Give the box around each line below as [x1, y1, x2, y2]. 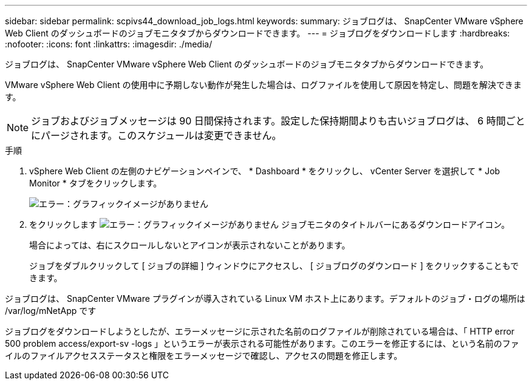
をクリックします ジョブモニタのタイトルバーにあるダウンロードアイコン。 [29, 219, 510, 230]
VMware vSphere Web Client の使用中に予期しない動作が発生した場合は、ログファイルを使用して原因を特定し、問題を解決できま [5, 80, 522, 90]
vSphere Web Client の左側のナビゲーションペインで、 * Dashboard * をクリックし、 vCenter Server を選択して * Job [29, 166, 500, 176]
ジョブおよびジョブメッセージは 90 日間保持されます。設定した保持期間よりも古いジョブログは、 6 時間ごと [31, 115, 525, 127]
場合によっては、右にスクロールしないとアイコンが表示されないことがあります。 [29, 240, 350, 250]
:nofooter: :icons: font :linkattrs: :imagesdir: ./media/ [5, 39, 213, 49]
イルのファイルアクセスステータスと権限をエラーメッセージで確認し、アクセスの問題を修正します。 [5, 350, 403, 361]
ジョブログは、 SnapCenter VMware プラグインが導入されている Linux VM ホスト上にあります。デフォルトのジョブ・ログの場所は [5, 293, 525, 304]
